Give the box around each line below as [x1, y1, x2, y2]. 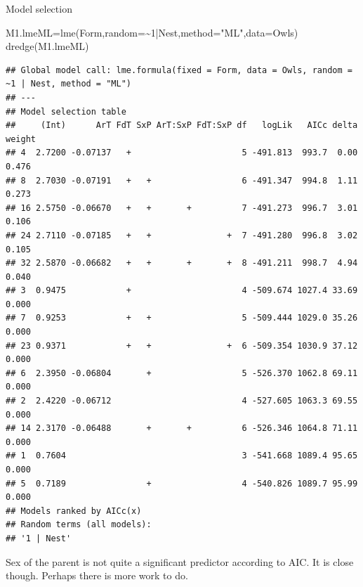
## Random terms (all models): [6, 520, 152, 530]
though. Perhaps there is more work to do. [6, 568, 188, 583]
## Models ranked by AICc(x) [6, 505, 142, 516]
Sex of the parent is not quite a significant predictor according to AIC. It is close [6, 554, 354, 569]
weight [6, 134, 36, 144]
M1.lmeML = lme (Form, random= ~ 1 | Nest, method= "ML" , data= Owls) [6, 25, 298, 39]
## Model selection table [6, 106, 126, 117]
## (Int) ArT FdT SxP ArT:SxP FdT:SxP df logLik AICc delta [6, 120, 358, 131]
